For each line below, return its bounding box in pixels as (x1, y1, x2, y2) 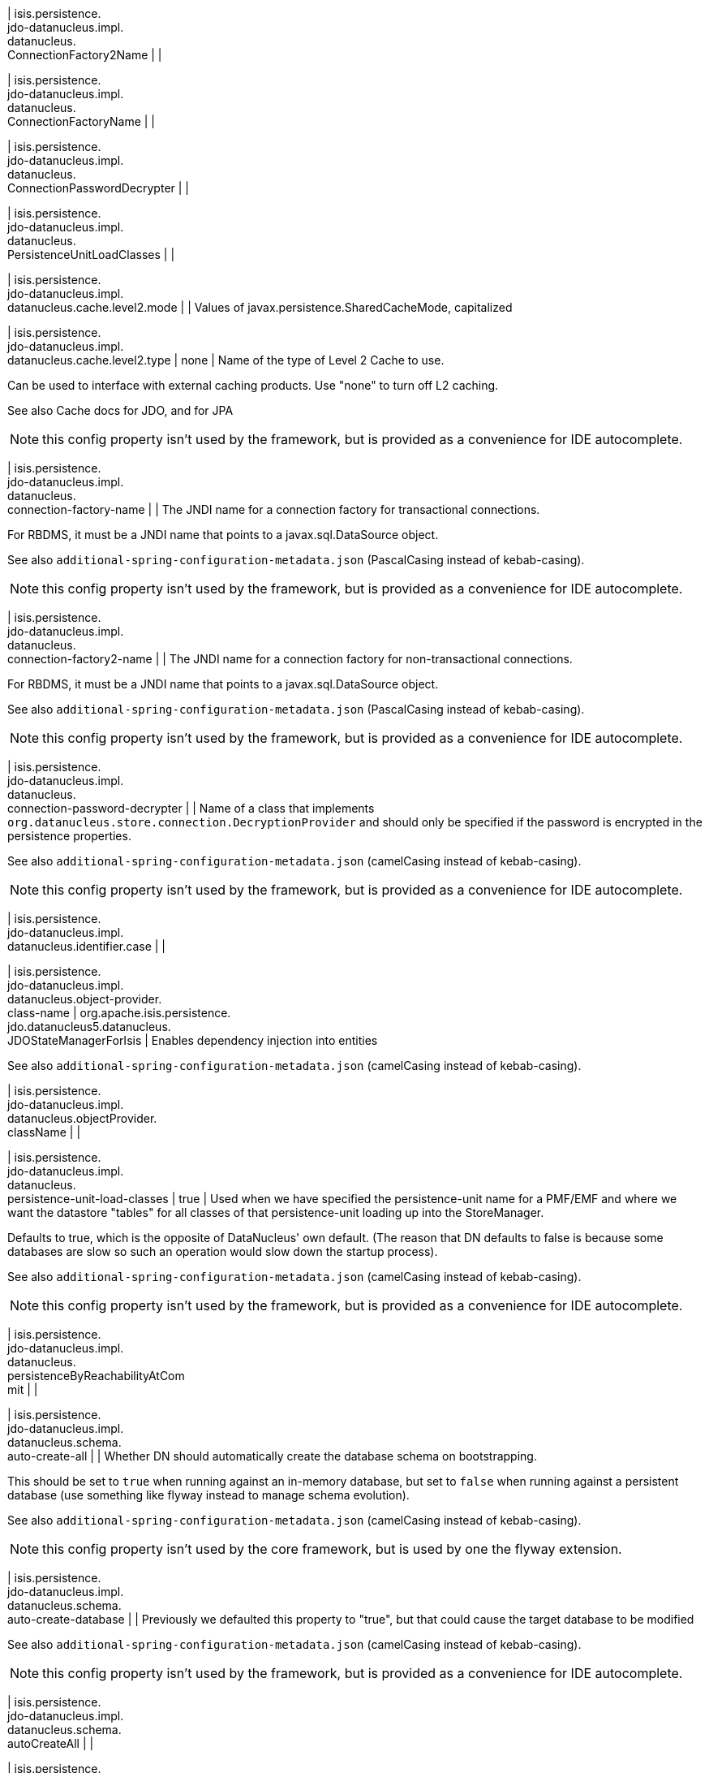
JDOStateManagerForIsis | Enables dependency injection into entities (7, 1033, 378, 1047)
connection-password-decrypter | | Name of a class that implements (7, 801, 375, 815)
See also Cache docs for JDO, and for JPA (7, 403, 234, 417)
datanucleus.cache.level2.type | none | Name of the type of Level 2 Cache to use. (7, 353, 445, 367)
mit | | (7, 1383, 38, 1396)
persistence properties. (7, 829, 131, 843)
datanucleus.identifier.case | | (7, 939, 166, 953)
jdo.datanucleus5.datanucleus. (7, 1020, 171, 1033)
